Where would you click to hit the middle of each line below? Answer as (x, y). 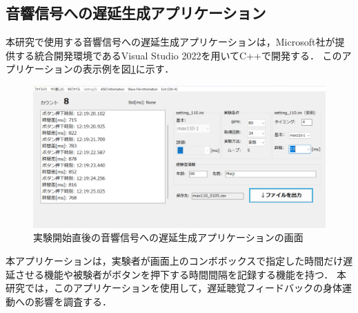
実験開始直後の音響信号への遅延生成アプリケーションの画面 (168, 237)
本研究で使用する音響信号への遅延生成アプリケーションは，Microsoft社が (170, 42)
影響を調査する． (73, 301)
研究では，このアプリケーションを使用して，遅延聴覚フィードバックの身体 (174, 288)
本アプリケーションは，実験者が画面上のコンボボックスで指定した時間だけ (175, 260)
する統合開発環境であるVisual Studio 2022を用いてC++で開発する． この (178, 55)
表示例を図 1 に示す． (128, 69)
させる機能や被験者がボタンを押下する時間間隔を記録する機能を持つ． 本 (180, 274)
